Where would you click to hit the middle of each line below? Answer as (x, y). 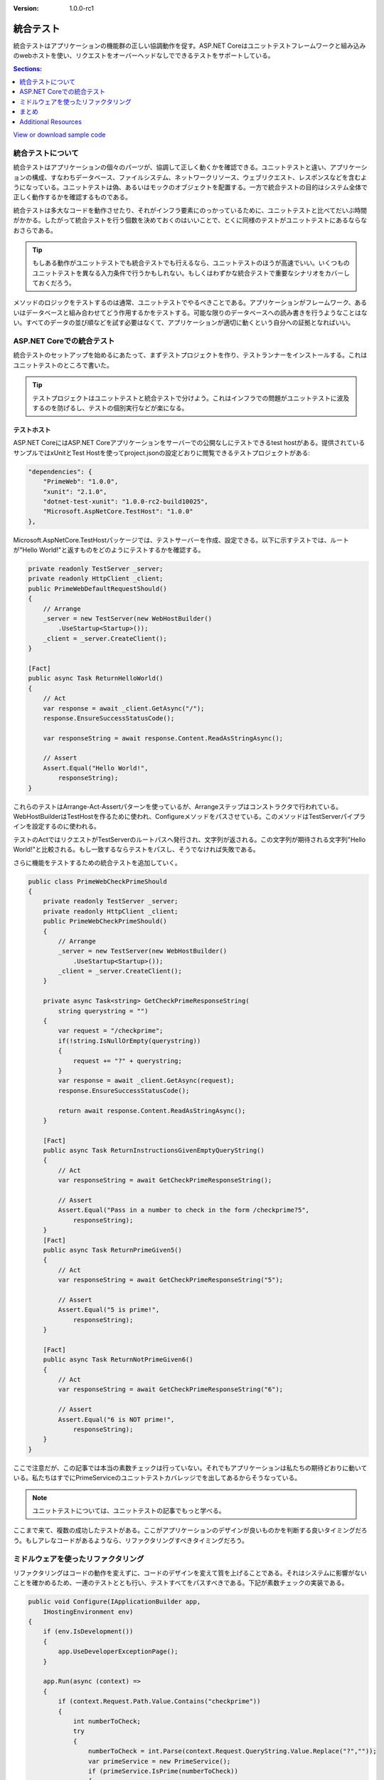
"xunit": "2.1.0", (75, 492)
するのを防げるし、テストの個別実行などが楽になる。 (110, 408)
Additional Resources (50, 122)
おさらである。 (35, 230)
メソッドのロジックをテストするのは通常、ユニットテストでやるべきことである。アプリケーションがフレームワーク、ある (190, 303)
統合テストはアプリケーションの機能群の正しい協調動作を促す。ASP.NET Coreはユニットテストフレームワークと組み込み (190, 46)
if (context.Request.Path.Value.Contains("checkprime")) (159, 1701)
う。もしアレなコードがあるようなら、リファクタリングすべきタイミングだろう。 (130, 1540)
